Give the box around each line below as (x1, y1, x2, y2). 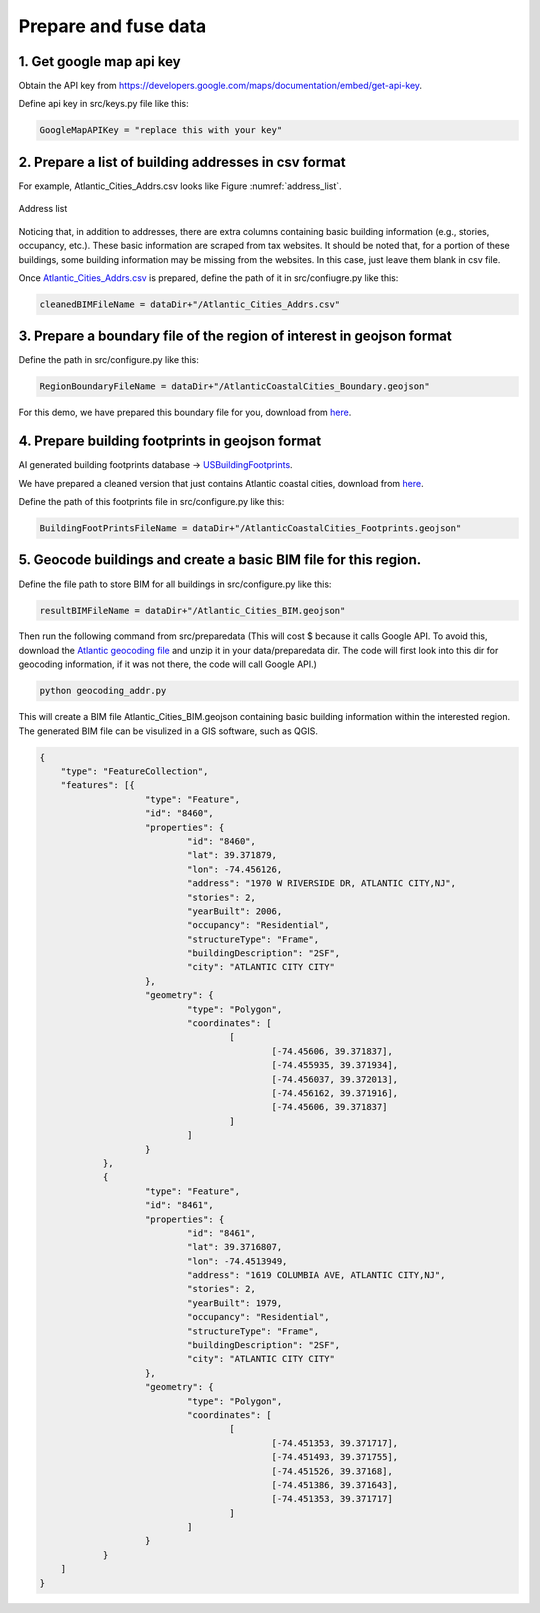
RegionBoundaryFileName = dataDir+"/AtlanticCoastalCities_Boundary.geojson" (39, 381, 430, 392)
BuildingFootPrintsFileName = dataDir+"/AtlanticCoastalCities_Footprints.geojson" (39, 523, 462, 534)
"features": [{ (60, 780, 135, 791)
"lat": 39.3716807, (186, 1241, 283, 1253)
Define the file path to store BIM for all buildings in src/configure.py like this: (18, 578, 332, 590)
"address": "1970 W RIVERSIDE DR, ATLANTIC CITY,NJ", (186, 878, 457, 889)
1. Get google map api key (18, 53, 181, 70)
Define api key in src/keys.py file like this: (18, 98, 189, 110)
